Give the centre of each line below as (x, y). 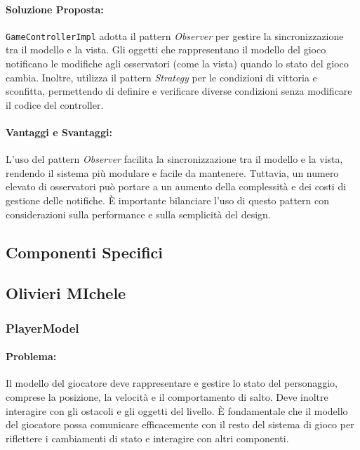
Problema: (31, 356)
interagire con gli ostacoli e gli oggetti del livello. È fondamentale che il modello (177, 410)
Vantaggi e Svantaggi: (59, 132)
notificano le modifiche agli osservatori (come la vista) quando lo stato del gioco (177, 64)
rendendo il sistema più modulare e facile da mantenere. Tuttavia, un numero (172, 172)
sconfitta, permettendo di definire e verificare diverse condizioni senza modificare (179, 91)
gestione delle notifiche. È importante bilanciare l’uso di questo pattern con (168, 200)
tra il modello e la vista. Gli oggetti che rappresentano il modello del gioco (166, 49)
